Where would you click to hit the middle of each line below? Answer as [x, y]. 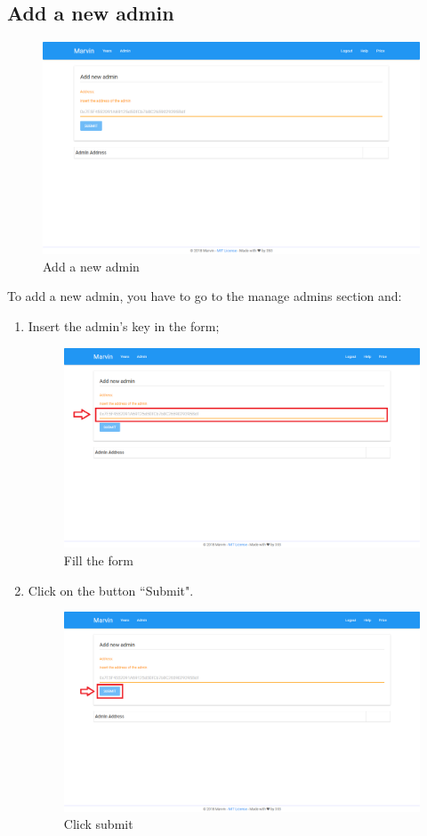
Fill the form [98, 560]
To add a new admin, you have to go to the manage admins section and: [205, 296]
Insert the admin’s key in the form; [124, 326]
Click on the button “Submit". [111, 590]
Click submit [98, 824]
